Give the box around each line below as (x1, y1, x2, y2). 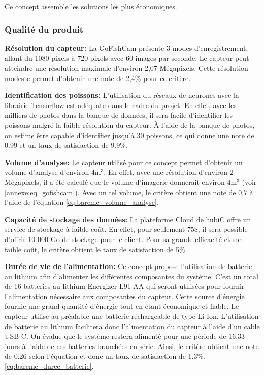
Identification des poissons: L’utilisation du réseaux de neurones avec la (5, 90, 239, 100)
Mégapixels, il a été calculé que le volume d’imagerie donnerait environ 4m (5, 176, 237, 187)
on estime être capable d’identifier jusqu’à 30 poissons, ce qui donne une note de (5, 129, 254, 140)
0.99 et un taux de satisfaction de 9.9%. (5, 140, 128, 150)
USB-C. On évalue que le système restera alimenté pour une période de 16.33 (5, 331, 245, 341)
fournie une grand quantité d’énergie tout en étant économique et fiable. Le (5, 301, 239, 311)
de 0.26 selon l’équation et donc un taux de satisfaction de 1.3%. (5, 351, 205, 361)
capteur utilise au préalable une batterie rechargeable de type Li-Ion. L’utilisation (5, 311, 259, 322)
